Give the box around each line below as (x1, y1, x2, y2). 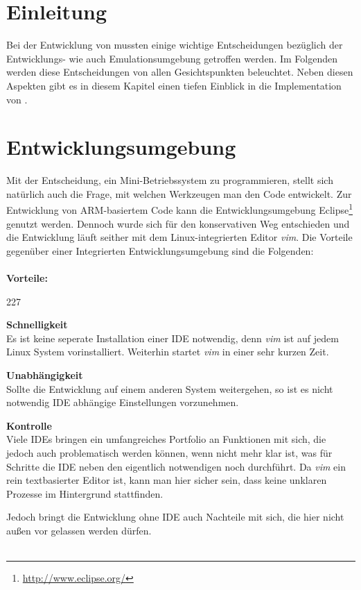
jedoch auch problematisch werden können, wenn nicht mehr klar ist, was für (6, 445, 333, 460)
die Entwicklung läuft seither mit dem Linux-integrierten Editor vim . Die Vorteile (6, 230, 353, 244)
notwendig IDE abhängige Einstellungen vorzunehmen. (6, 395, 239, 410)
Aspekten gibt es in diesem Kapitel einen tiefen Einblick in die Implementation (6, 78, 342, 92)
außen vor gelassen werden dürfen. (6, 523, 152, 537)
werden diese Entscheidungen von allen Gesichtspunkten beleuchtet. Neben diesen (6, 65, 353, 79)
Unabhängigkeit (6, 368, 83, 382)
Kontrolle (6, 418, 52, 432)
